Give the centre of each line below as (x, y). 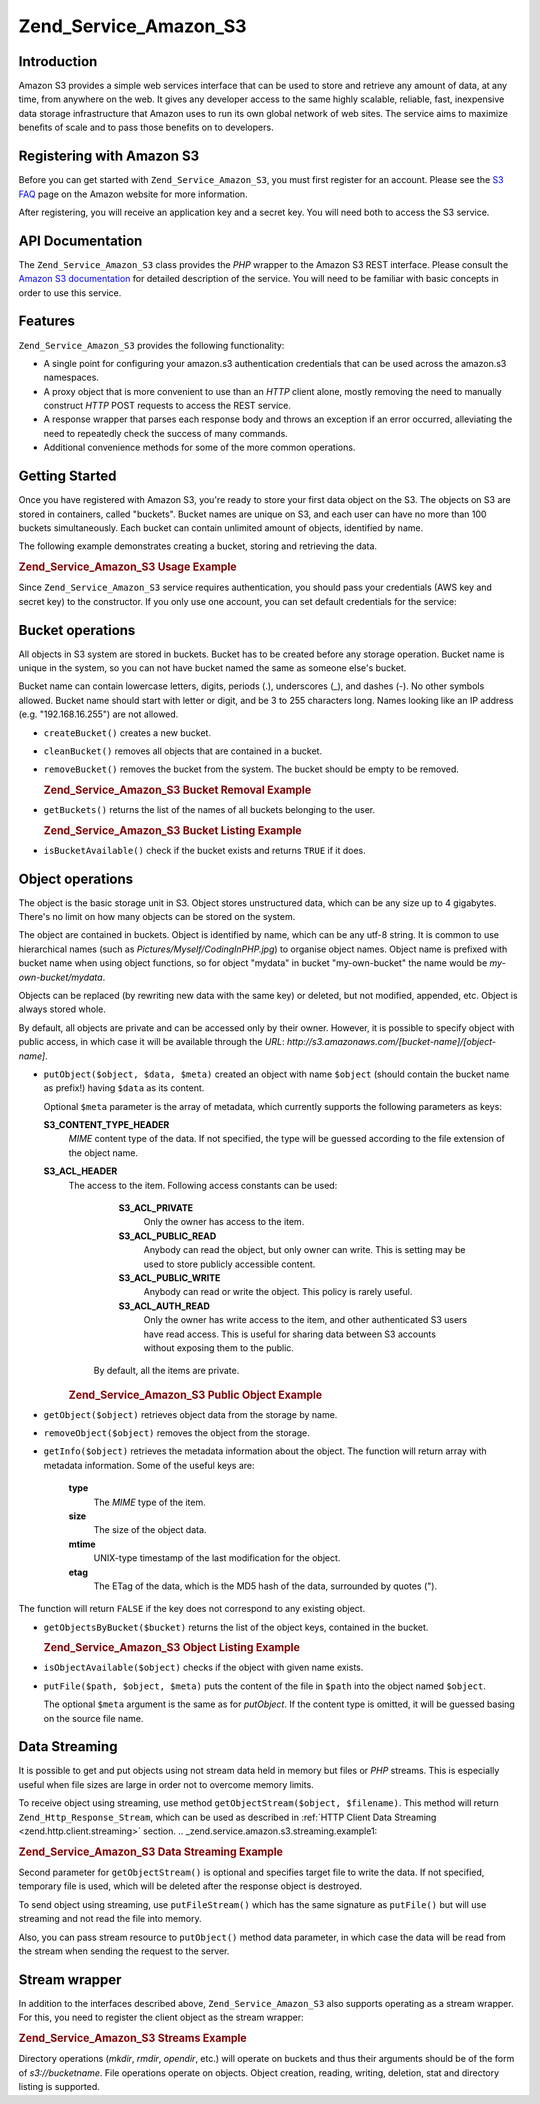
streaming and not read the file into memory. (110, 1919)
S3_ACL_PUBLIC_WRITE (169, 1278)
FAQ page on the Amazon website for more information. (133, 194)
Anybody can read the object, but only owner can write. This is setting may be (304, 1250)
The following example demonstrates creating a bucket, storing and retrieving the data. (198, 546)
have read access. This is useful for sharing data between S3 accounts (290, 1334)
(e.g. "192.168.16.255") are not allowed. (98, 714)
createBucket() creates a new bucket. (127, 732)
